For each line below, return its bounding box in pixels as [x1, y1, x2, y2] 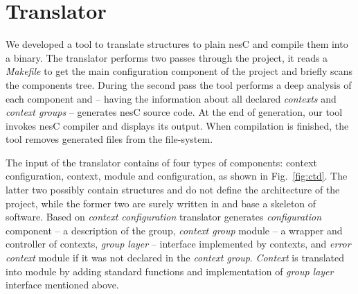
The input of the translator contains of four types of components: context [6, 155, 318, 169]
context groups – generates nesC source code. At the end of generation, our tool [6, 105, 343, 119]
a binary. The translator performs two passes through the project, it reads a [6, 50, 328, 64]
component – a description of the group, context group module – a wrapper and [6, 223, 343, 237]
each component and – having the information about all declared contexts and [6, 91, 337, 105]
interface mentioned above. [6, 277, 119, 292]
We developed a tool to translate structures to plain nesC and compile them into [6, 37, 348, 51]
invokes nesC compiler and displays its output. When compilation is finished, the [6, 118, 349, 132]
